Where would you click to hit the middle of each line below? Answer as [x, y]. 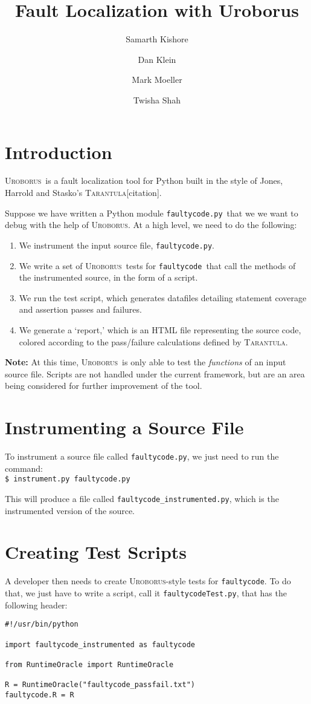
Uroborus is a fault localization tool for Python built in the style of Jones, [144, 181]
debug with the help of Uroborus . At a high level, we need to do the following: [151, 225]
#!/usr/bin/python [42, 624]
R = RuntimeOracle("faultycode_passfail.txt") [100, 685]
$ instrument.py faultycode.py [68, 479]
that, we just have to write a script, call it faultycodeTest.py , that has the [146, 593]
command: [24, 468]
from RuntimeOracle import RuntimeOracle [89, 664]
